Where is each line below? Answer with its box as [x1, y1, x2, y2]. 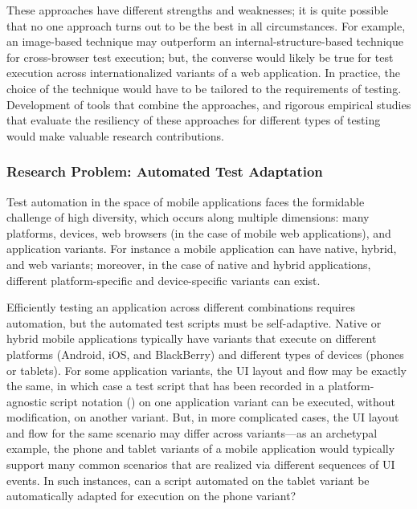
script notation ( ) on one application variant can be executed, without [50, 393, 396, 409]
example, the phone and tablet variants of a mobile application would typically [6, 440, 395, 457]
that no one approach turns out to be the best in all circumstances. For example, [6, 17, 406, 34]
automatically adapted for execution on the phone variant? [6, 487, 296, 504]
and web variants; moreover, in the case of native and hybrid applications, [6, 255, 371, 272]
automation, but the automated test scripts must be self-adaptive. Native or [6, 314, 382, 331]
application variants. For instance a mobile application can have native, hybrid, [6, 240, 397, 257]
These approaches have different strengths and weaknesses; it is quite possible [6, 2, 389, 18]
